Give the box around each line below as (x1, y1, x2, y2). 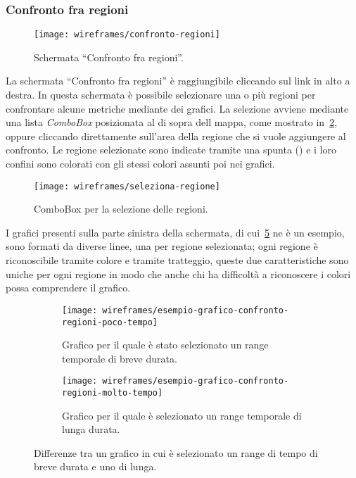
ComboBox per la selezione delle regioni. (34, 201, 208, 216)
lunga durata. (62, 422, 120, 436)
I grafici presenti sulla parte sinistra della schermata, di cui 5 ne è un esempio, (6, 225, 345, 239)
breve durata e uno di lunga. (34, 459, 157, 474)
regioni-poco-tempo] (62, 317, 158, 327)
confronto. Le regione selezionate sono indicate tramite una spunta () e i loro (6, 142, 336, 157)
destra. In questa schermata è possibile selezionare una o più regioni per (6, 87, 316, 102)
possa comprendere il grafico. (6, 280, 131, 295)
